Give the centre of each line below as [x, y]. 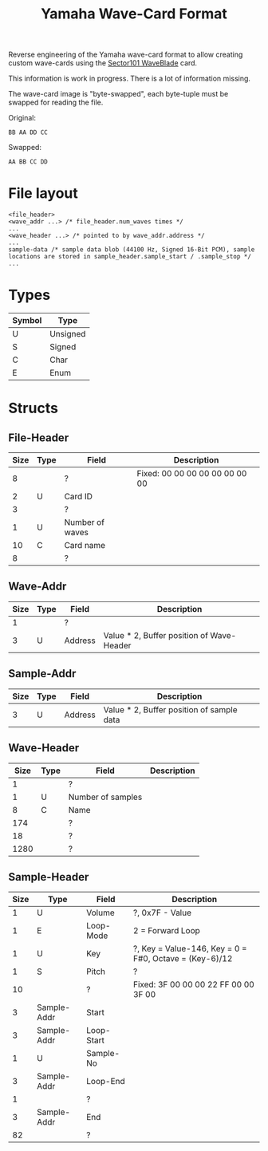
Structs [33, 408]
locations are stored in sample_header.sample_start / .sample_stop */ [130, 257]
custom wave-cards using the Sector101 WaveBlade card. [103, 63]
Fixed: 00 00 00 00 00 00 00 [192, 474]
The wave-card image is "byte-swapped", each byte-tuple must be [118, 94]
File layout [43, 193]
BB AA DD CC [28, 132]
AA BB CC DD [28, 162]
